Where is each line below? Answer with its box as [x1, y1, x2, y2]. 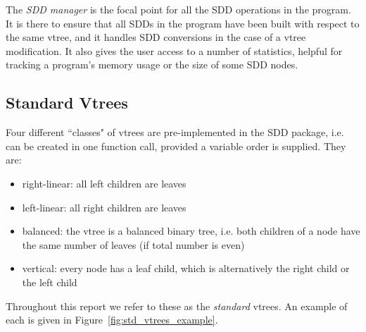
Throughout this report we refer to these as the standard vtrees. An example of [6, 298, 348, 313]
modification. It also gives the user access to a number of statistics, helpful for [6, 43, 343, 58]
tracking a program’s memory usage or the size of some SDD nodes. [6, 57, 298, 72]
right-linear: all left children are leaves [22, 176, 187, 190]
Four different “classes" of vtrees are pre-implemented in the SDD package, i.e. [6, 125, 344, 140]
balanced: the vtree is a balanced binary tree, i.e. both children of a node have [22, 223, 360, 238]
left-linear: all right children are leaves [22, 199, 187, 214]
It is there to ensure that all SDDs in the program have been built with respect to [6, 16, 360, 30]
